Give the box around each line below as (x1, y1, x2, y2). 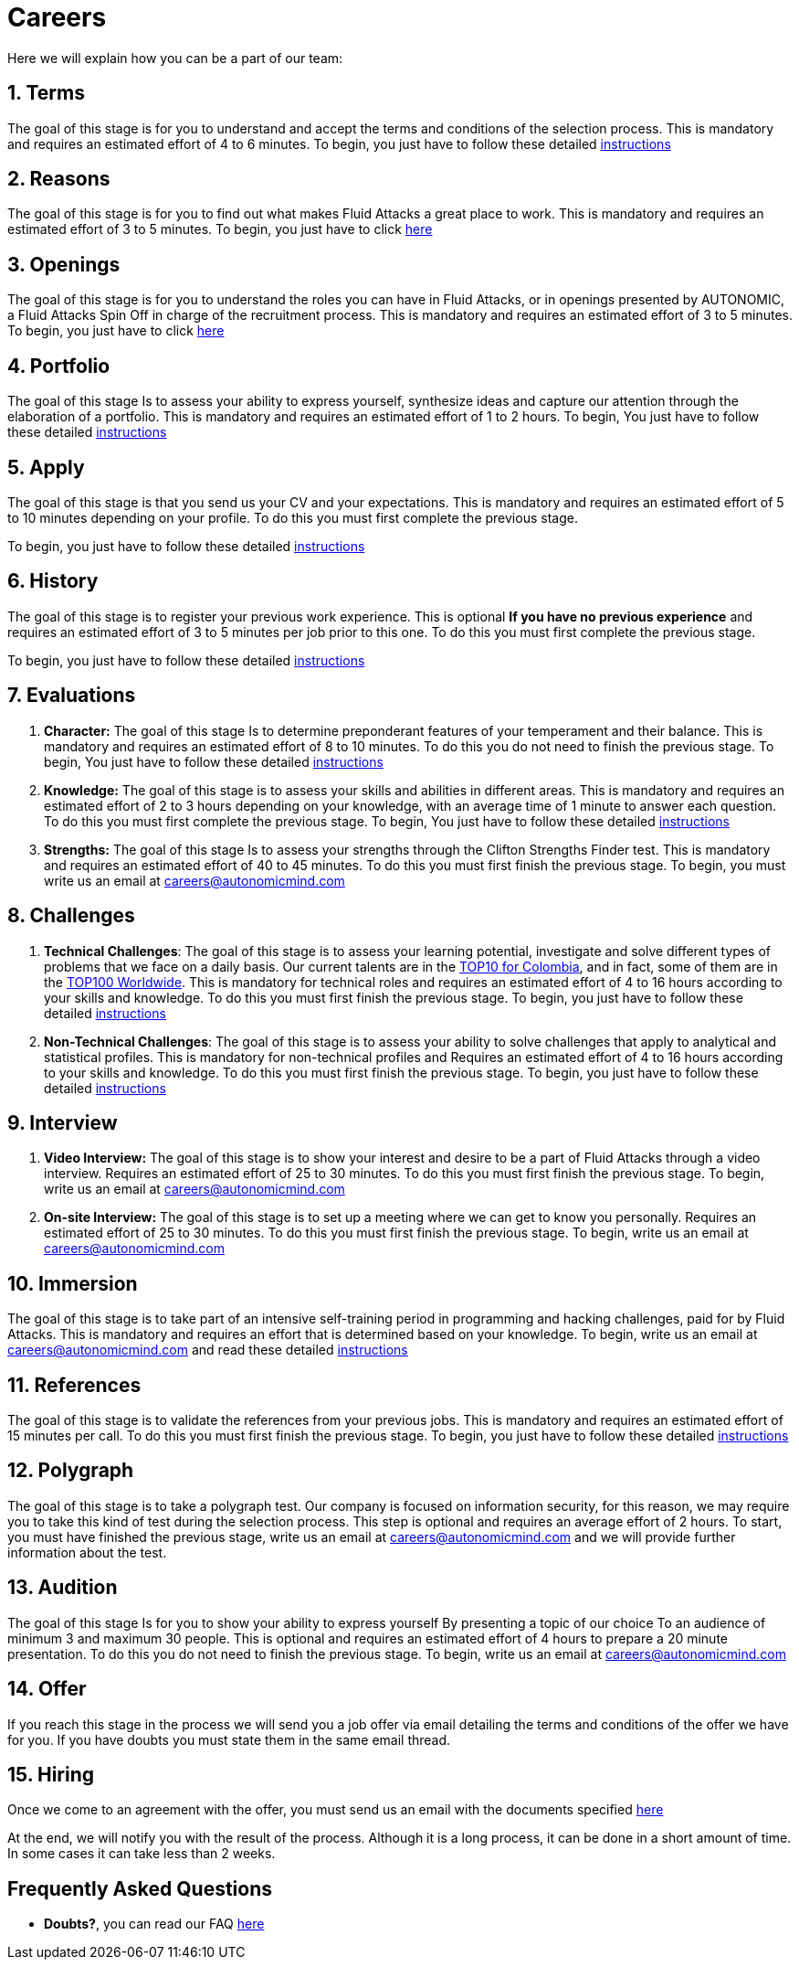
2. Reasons (7, 167, 110, 191)
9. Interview (7, 1111, 118, 1134)
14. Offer (7, 1677, 87, 1701)
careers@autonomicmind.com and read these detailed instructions (7, 1342, 408, 1358)
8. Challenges (7, 904, 135, 928)
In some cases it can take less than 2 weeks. (7, 1845, 276, 1862)
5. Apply (7, 455, 85, 479)
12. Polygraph (7, 1459, 134, 1483)
